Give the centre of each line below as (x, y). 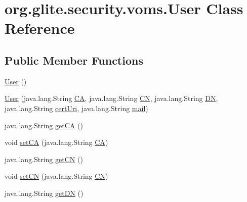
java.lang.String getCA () (44, 125)
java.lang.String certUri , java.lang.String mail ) (76, 108)
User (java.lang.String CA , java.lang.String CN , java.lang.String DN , (111, 98)
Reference (40, 28)
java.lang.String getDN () (44, 193)
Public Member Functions (74, 60)
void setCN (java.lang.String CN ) (56, 176)
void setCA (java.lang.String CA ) (56, 142)
